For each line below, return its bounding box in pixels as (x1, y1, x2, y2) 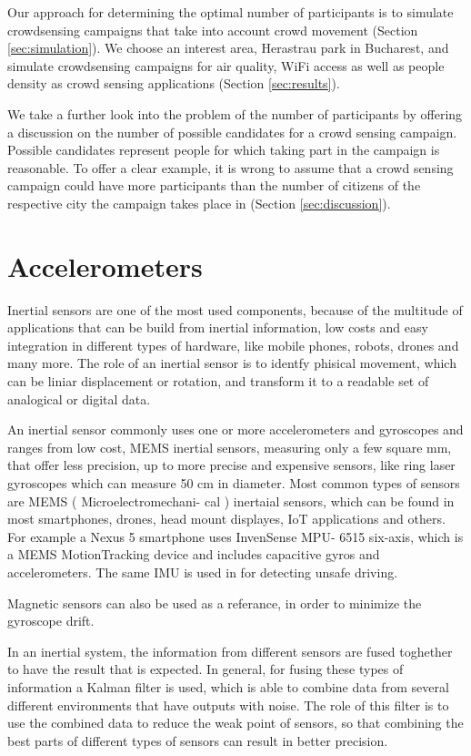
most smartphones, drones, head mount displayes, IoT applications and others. (7, 509, 446, 528)
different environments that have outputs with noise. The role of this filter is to (7, 695, 449, 714)
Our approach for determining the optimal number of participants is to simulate (7, 3, 454, 21)
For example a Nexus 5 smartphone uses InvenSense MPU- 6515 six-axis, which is (7, 526, 464, 546)
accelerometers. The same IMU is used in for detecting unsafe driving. (7, 562, 398, 581)
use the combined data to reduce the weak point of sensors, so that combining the (7, 713, 464, 732)
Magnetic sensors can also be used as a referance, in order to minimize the (7, 593, 422, 612)
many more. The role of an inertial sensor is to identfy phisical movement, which (7, 353, 456, 373)
